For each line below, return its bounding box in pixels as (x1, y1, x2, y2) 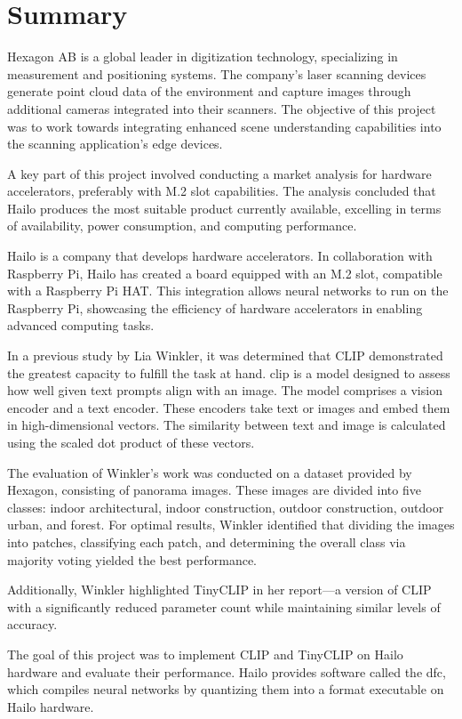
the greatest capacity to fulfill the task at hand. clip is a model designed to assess (7, 363, 450, 382)
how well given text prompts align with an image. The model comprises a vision (7, 381, 442, 400)
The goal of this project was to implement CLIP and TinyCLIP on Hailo (7, 644, 403, 663)
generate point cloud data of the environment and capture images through (7, 82, 411, 101)
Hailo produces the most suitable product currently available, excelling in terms (7, 198, 442, 217)
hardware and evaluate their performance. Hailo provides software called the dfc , (7, 662, 446, 681)
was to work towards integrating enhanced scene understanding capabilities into (7, 117, 442, 135)
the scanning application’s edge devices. (7, 134, 223, 153)
